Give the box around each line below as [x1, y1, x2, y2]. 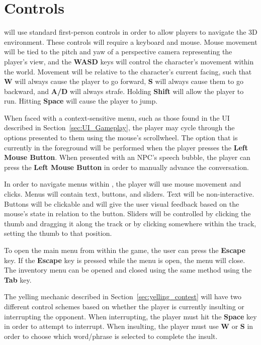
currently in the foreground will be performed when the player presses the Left [4, 142, 248, 152]
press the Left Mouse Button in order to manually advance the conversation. [4, 161, 249, 172]
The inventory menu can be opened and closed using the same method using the [4, 265, 252, 275]
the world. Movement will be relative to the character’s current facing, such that [4, 66, 252, 76]
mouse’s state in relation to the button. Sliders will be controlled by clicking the [4, 208, 251, 219]
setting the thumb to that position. [4, 228, 112, 238]
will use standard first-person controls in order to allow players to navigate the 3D [4, 27, 257, 37]
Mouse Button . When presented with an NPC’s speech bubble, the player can [4, 152, 250, 162]
